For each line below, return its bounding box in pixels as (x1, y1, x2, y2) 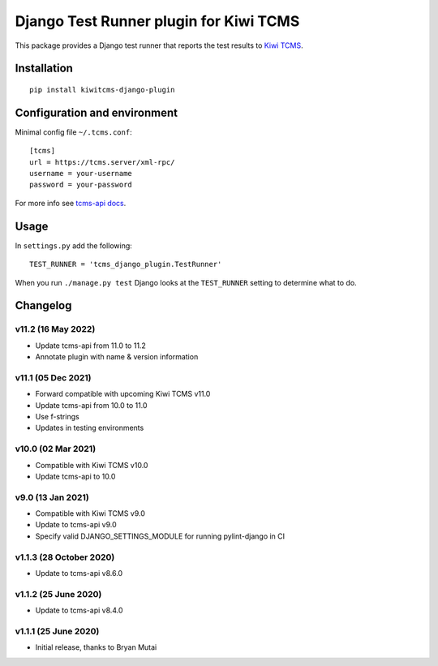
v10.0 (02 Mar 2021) (15, 443, 97, 454)
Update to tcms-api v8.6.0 (35, 568, 123, 578)
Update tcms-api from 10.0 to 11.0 (35, 400, 148, 410)
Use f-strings (35, 411, 80, 421)
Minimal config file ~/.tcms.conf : (15, 127, 133, 137)
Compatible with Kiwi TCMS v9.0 (35, 509, 146, 518)
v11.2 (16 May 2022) (15, 324, 96, 335)
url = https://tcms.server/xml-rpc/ (29, 157, 175, 166)
